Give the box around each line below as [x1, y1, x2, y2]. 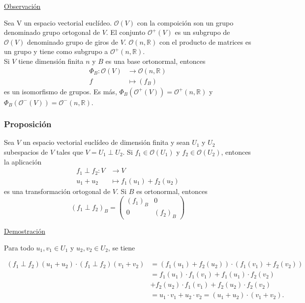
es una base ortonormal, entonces [105, 55, 206, 66]
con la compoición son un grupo [137, 17, 234, 28]
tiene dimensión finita [18, 55, 84, 66]
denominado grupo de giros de [27, 36, 118, 47]
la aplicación [4, 156, 42, 166]
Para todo [4, 242, 34, 252]
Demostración [4, 226, 45, 236]
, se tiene [108, 242, 135, 252]
